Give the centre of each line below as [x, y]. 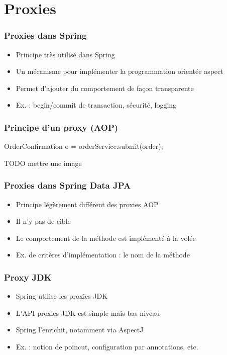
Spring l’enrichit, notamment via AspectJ [80, 330]
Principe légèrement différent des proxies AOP [87, 204]
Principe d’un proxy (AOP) [61, 127]
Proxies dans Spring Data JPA [68, 185]
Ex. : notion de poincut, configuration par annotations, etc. [107, 346]
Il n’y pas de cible [43, 221]
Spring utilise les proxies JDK [62, 296]
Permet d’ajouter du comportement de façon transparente [105, 88]
